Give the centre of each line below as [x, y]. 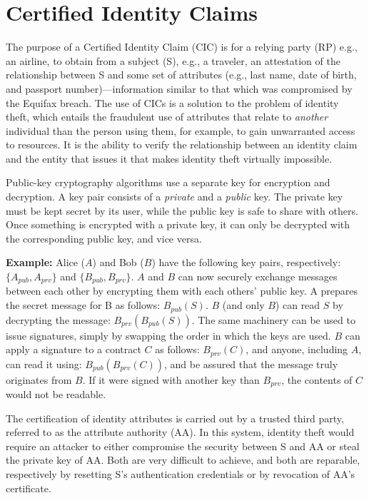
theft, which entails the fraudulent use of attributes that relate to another [167, 117]
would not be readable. [56, 394]
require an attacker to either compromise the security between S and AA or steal [183, 446]
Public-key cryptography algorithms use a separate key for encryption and [168, 182]
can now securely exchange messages [258, 276]
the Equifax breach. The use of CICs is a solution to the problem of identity [172, 102]
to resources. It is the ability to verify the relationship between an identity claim [182, 144]
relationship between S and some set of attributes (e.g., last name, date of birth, [181, 75]
